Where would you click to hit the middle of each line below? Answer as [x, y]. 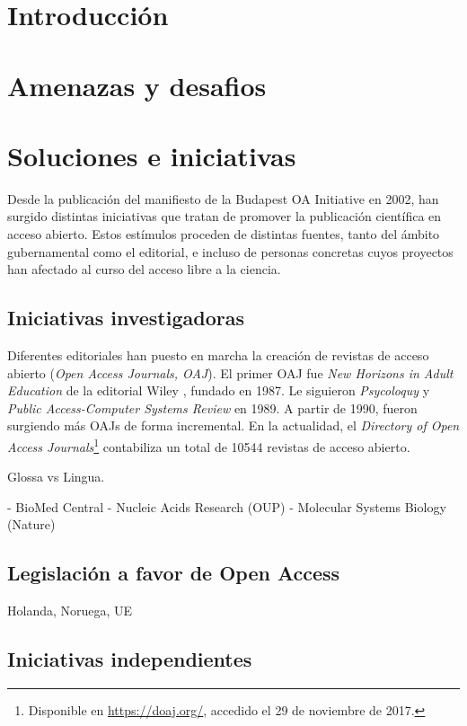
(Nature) [31, 524]
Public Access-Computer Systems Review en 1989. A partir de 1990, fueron [212, 407]
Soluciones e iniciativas [152, 155]
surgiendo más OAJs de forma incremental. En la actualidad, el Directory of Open [233, 425]
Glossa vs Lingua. [56, 477]
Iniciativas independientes [130, 659]
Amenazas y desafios [137, 85]
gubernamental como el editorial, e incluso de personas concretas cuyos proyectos [230, 251]
